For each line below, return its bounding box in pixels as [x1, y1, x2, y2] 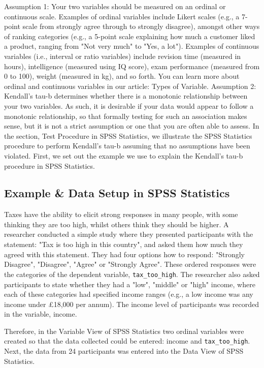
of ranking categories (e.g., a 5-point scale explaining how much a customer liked [4, 30, 255, 41]
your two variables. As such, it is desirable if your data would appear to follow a [4, 100, 254, 111]
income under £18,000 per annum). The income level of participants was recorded [4, 298, 259, 309]
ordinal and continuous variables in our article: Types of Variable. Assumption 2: [4, 80, 256, 91]
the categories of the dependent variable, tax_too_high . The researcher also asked [4, 268, 260, 279]
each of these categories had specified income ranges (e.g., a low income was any [4, 289, 253, 299]
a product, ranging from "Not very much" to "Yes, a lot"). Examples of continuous [4, 41, 259, 51]
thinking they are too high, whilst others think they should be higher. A [4, 219, 229, 229]
